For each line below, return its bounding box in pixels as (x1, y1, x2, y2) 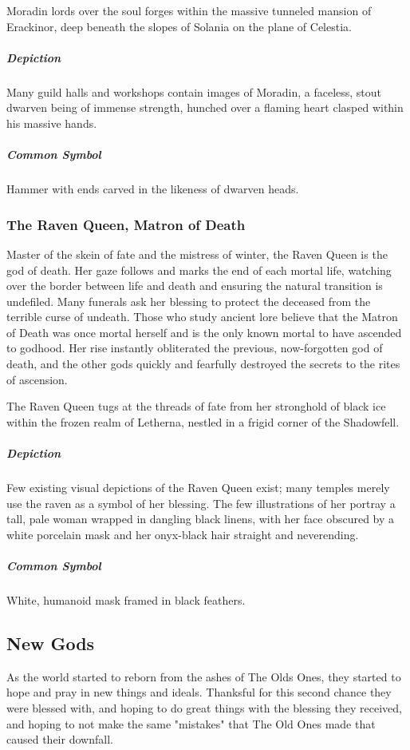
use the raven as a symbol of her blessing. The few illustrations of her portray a (6, 494, 396, 511)
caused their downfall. (6, 731, 113, 748)
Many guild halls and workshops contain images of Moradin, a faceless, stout (6, 83, 382, 100)
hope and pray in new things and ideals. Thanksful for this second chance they (6, 684, 392, 700)
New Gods (6, 630, 95, 655)
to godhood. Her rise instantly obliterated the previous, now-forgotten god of (6, 339, 383, 356)
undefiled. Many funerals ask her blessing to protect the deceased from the (6, 292, 371, 309)
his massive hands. (6, 114, 97, 131)
